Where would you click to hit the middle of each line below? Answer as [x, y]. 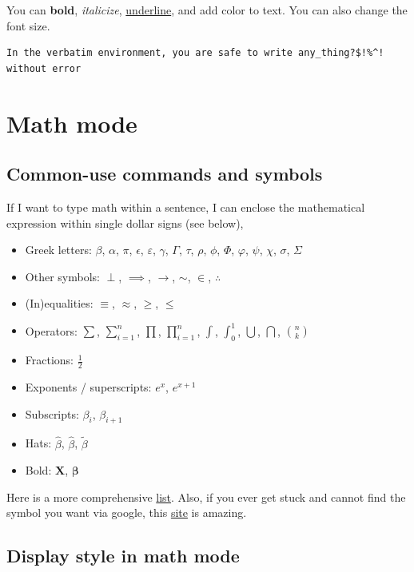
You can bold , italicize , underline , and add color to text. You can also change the [207, 10]
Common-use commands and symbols [165, 174]
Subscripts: [52, 413]
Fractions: [50, 360]
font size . [28, 25]
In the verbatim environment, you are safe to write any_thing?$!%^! [195, 53]
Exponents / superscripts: [88, 387]
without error [44, 68]
